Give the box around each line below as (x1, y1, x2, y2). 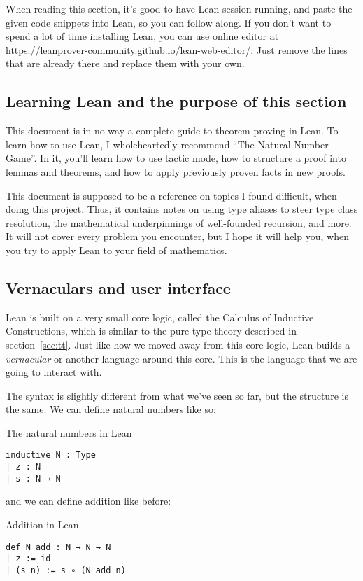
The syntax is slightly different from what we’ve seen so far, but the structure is (6, 388, 348, 402)
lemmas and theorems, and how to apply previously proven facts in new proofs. (6, 164, 346, 178)
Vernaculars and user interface (6, 276, 231, 298)
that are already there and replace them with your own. (6, 56, 245, 71)
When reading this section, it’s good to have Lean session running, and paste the (6, 1, 353, 15)
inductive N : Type (6, 450, 96, 461)
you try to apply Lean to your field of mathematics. (6, 242, 227, 257)
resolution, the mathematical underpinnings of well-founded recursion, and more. (6, 215, 352, 230)
